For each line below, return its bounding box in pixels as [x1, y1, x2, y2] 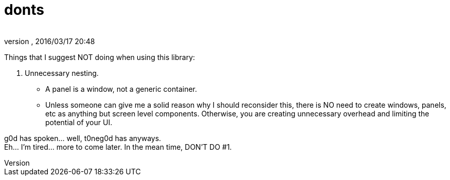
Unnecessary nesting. [25, 68, 99, 77]
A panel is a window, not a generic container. [45, 84, 197, 93]
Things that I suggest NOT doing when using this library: [4, 52, 195, 62]
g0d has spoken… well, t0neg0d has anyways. [4, 133, 161, 143]
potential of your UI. [45, 117, 113, 127]
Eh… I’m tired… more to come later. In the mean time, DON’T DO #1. [4, 142, 232, 151]
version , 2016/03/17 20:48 [4, 36, 95, 46]
